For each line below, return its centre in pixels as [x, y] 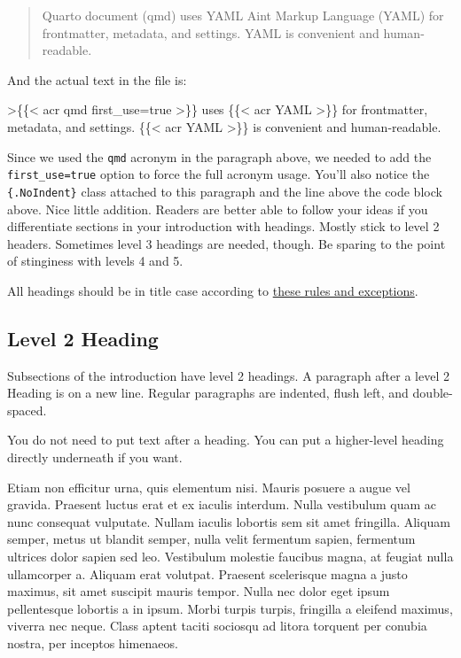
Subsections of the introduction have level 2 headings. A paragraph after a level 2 [228, 375]
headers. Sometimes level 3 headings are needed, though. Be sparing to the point [227, 243]
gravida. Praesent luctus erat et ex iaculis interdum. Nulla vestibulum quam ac [222, 504]
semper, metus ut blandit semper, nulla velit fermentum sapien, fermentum [211, 539]
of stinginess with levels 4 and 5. [95, 261]
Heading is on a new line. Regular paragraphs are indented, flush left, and [208, 393]
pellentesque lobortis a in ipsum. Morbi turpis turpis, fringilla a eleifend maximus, [230, 608]
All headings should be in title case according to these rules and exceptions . [213, 290]
